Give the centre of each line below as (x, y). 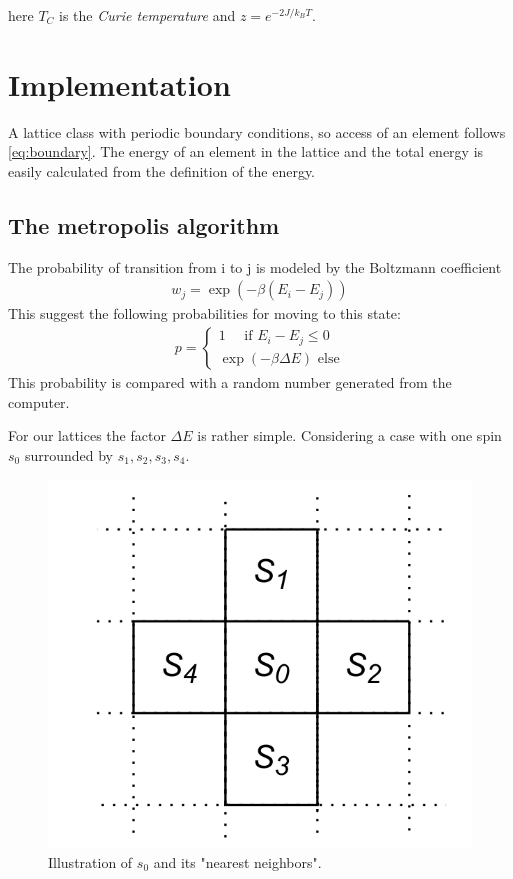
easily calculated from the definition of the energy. (162, 170)
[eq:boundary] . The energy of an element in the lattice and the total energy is (246, 151)
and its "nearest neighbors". (237, 861)
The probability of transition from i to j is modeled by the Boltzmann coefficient (255, 266)
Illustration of (90, 861)
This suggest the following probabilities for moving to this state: (204, 313)
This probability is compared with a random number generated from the (230, 381)
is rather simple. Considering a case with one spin (349, 435)
